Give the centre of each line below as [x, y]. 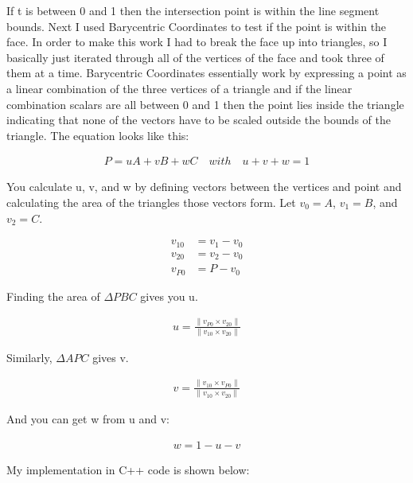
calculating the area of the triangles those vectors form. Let [151, 202]
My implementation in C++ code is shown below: [128, 469]
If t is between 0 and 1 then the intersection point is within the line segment [193, 10]
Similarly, [29, 357]
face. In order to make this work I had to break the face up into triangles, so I [197, 42]
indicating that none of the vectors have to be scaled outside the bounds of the [199, 120]
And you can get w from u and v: [88, 419]
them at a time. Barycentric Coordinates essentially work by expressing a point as [206, 73]
